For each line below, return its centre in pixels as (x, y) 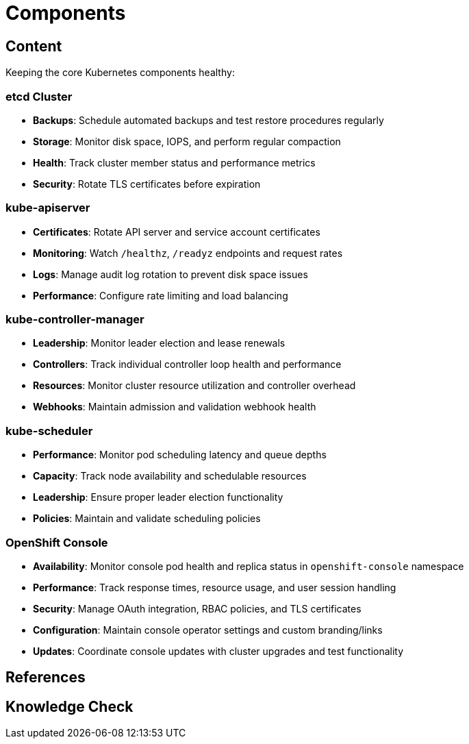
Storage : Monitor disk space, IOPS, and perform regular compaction (187, 141)
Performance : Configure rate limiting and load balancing (161, 295)
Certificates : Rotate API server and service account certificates (177, 232)
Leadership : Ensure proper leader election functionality (158, 497)
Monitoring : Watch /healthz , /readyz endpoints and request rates (188, 253)
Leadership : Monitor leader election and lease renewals (159, 343)
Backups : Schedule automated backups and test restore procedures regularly (208, 120)
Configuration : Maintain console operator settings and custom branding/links (208, 630)
